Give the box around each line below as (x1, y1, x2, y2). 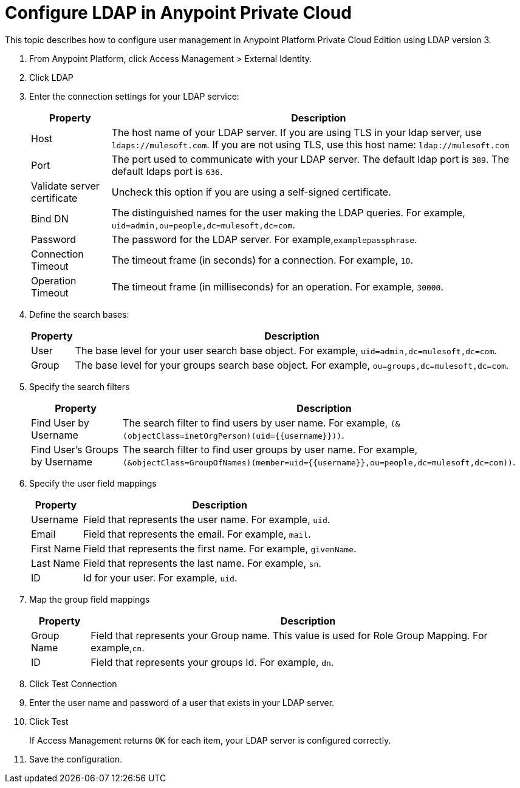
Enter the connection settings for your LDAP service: (29, 91, 239, 101)
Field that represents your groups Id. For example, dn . (91, 656, 334, 668)
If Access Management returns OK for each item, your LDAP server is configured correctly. (29, 735, 391, 745)
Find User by (31, 416, 89, 429)
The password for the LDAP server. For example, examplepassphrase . (111, 233, 417, 245)
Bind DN (31, 212, 69, 225)
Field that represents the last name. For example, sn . (83, 557, 321, 569)
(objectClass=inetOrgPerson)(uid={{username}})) (123, 431, 342, 440)
